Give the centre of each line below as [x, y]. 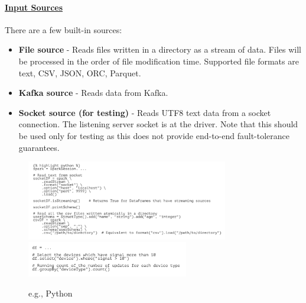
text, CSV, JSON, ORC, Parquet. [80, 72]
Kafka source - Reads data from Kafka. [93, 93]
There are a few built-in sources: [64, 29]
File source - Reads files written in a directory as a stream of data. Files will [160, 49]
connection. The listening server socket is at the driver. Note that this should [158, 124]
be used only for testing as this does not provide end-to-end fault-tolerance [154, 135]
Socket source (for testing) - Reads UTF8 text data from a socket [145, 112]
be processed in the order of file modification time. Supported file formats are [159, 61]
